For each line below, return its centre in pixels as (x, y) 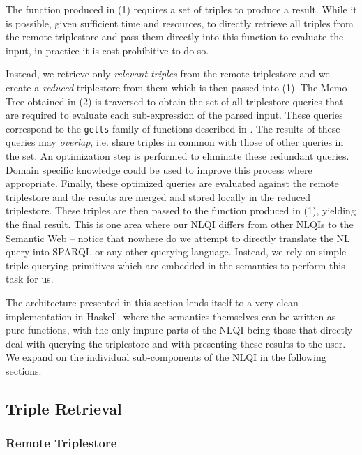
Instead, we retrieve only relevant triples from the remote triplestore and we (168, 74)
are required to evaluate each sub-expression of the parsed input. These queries (174, 115)
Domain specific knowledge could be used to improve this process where (159, 169)
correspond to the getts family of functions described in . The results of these (173, 128)
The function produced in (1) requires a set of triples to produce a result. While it (181, 9)
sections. (24, 370)
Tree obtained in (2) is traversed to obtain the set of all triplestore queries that (175, 101)
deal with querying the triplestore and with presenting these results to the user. (176, 343)
